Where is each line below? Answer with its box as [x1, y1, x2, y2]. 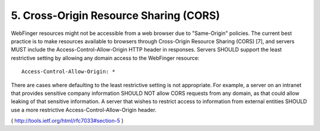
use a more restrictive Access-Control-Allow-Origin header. [11, 106, 157, 113]
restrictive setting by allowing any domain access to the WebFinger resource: [11, 54, 200, 62]
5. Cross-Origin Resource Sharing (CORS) [11, 9, 220, 22]
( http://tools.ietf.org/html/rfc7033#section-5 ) [11, 117, 124, 124]
